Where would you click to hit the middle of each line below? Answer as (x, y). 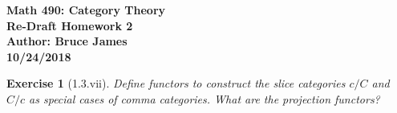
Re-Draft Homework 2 (70, 25)
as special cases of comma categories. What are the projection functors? (205, 98)
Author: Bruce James (67, 41)
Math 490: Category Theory (86, 10)
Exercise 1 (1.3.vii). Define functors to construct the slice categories (176, 83)
